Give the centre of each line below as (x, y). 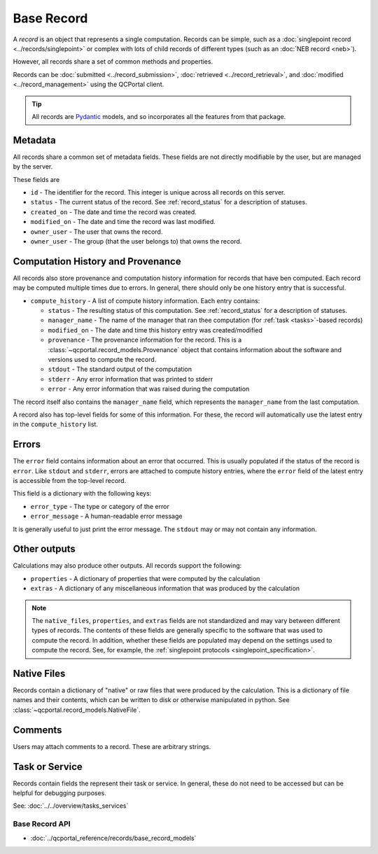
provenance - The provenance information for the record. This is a (145, 340)
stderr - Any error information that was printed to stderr (131, 379)
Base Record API (42, 824)
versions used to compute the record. (102, 359)
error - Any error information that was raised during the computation (149, 389)
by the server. (33, 167)
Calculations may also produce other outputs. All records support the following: (127, 566)
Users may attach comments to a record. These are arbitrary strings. (112, 746)
